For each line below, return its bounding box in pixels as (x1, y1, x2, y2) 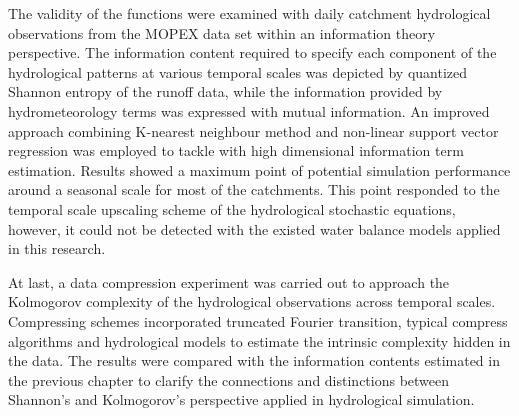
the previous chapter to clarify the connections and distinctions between (8, 369, 450, 390)
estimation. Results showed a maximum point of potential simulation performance (8, 159, 511, 180)
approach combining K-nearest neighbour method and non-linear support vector (8, 120, 499, 141)
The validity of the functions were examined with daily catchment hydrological (8, 3, 491, 23)
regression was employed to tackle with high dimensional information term (8, 140, 464, 161)
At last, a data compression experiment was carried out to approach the (8, 271, 450, 292)
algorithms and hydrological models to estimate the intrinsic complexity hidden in (8, 330, 511, 351)
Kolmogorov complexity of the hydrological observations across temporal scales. (8, 291, 496, 312)
